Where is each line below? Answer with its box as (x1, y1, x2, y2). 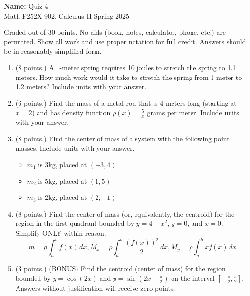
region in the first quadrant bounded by (15, 218, 135, 228)
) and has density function (32, 107, 111, 118)
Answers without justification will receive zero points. (15, 282, 175, 293)
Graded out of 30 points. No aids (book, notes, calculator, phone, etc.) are (4, 27, 226, 37)
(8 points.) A (15, 62, 54, 72)
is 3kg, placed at (38, 159, 87, 169)
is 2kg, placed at (38, 192, 87, 202)
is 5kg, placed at (38, 176, 87, 186)
